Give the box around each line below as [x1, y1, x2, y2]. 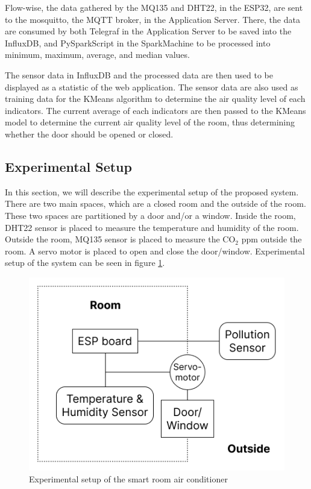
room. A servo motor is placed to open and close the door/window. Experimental [5, 244, 305, 257]
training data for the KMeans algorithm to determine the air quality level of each [5, 92, 306, 105]
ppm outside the [241, 233, 302, 245]
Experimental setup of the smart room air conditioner [29, 472, 228, 485]
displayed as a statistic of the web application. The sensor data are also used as [5, 80, 298, 93]
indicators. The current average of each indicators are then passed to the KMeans [5, 104, 306, 116]
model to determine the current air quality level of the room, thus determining [5, 116, 295, 128]
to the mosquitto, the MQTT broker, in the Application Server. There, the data [5, 13, 300, 25]
